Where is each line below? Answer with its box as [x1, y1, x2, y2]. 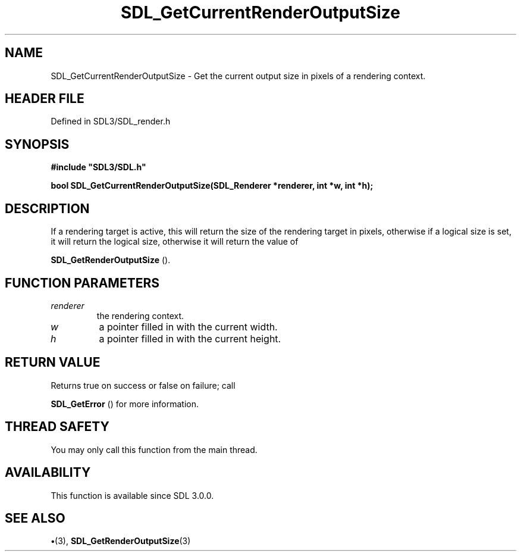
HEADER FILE [5, 91, 84, 107]
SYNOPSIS [5, 136, 70, 152]
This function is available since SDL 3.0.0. [51, 490, 214, 501]
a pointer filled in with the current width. [99, 320, 278, 333]
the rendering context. [96, 310, 184, 321]
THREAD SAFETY [5, 419, 109, 435]
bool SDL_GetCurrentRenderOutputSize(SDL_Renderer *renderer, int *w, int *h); [51, 180, 374, 191]
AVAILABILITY [5, 465, 91, 480]
